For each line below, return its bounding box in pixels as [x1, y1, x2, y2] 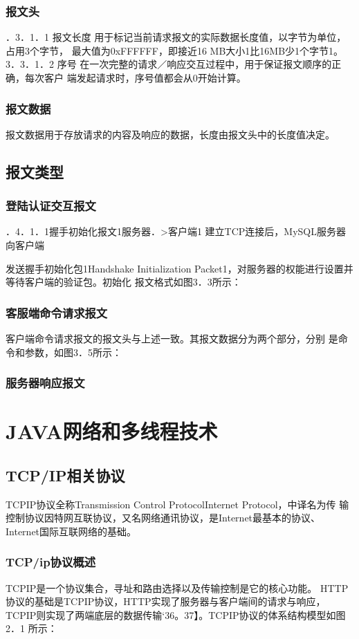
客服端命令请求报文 [6, 304, 108, 321]
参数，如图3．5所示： [24, 344, 122, 359]
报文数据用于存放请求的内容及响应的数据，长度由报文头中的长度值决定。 [6, 127, 335, 141]
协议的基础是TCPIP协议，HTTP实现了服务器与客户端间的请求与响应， [6, 594, 326, 609]
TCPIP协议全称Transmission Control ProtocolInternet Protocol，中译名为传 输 [6, 497, 349, 511]
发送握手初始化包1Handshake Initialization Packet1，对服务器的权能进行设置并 [6, 261, 353, 275]
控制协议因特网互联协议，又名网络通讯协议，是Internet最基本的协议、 [6, 510, 321, 525]
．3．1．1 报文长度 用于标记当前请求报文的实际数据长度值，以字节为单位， [6, 30, 347, 44]
